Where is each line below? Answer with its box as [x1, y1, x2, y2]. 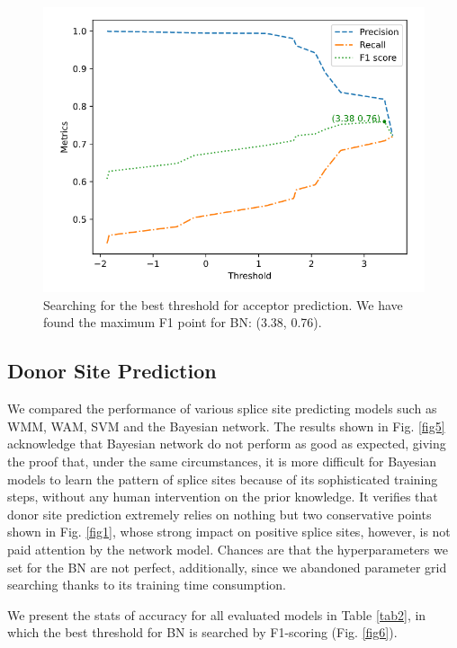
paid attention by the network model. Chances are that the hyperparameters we [7, 540, 448, 558]
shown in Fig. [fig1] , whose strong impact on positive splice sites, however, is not [7, 522, 451, 541]
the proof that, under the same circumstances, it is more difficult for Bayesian [7, 452, 437, 471]
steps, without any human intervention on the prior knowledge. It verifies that [7, 487, 438, 506]
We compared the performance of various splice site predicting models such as [7, 399, 437, 418]
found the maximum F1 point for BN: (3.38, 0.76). [43, 313, 322, 332]
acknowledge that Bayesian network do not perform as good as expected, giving [7, 434, 446, 453]
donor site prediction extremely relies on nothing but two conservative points [7, 504, 432, 523]
